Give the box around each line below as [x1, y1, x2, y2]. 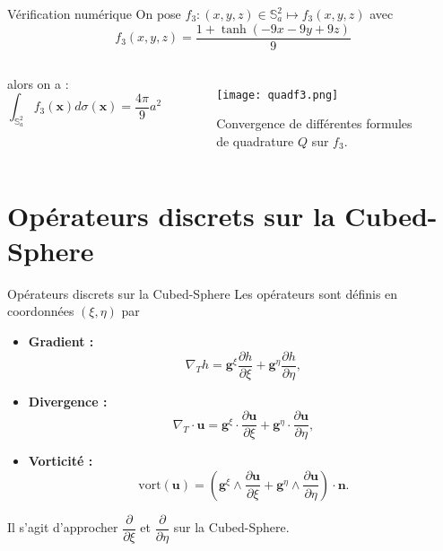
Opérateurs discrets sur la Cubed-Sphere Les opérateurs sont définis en [7, 284, 398, 302]
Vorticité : [28, 451, 93, 470]
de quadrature [216, 131, 294, 150]
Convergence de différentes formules [216, 114, 413, 133]
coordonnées [7, 302, 74, 320]
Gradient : [28, 332, 94, 350]
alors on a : [7, 74, 69, 92]
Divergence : [28, 391, 108, 410]
